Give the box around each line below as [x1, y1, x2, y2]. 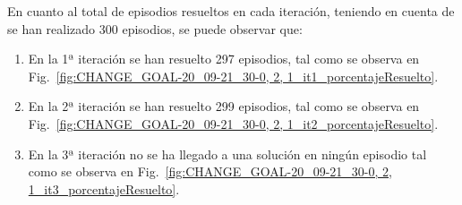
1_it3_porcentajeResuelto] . [28, 179, 180, 198]
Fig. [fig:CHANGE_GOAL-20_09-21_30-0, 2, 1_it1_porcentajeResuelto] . [28, 66, 439, 85]
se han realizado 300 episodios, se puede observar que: [7, 19, 303, 38]
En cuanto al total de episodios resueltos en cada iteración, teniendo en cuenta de [7, 2, 455, 20]
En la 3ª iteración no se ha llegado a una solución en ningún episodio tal [28, 144, 427, 163]
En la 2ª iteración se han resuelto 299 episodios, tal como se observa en [28, 97, 420, 115]
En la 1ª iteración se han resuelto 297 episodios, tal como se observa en [28, 49, 420, 68]
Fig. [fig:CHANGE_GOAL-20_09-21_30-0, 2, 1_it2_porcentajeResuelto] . [28, 114, 439, 132]
